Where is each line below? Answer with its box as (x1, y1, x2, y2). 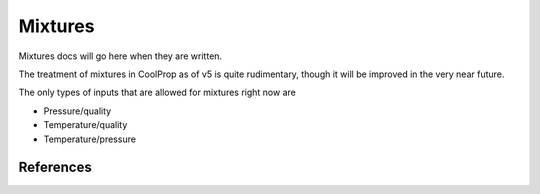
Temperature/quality (43, 119, 128, 131)
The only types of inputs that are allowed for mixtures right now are (18, 86, 297, 99)
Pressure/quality (43, 105, 112, 117)
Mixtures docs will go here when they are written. (18, 50, 223, 62)
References (18, 159, 92, 176)
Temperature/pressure (43, 133, 137, 145)
